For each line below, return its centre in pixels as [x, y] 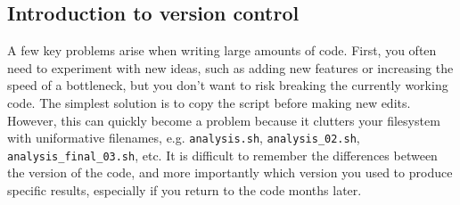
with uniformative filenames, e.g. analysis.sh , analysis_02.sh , [184, 138]
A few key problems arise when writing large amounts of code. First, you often [222, 50]
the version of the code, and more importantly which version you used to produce [230, 172]
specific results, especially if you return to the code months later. [185, 190]
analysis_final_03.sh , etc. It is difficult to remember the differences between [222, 155]
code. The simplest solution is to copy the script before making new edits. [209, 102]
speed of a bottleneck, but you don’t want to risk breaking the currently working [228, 85]
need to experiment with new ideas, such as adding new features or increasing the [230, 67]
